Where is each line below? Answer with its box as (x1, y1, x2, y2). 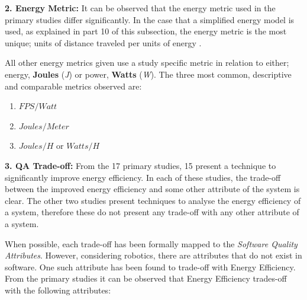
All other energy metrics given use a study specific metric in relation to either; (5, 56, 289, 69)
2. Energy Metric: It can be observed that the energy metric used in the (5, 2, 276, 14)
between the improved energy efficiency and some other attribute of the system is (5, 183, 300, 195)
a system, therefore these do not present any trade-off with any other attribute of (5, 206, 299, 218)
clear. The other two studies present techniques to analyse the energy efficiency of (5, 194, 301, 206)
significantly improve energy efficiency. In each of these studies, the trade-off (5, 171, 281, 183)
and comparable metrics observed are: (5, 79, 142, 92)
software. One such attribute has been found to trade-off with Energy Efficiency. (5, 260, 296, 273)
